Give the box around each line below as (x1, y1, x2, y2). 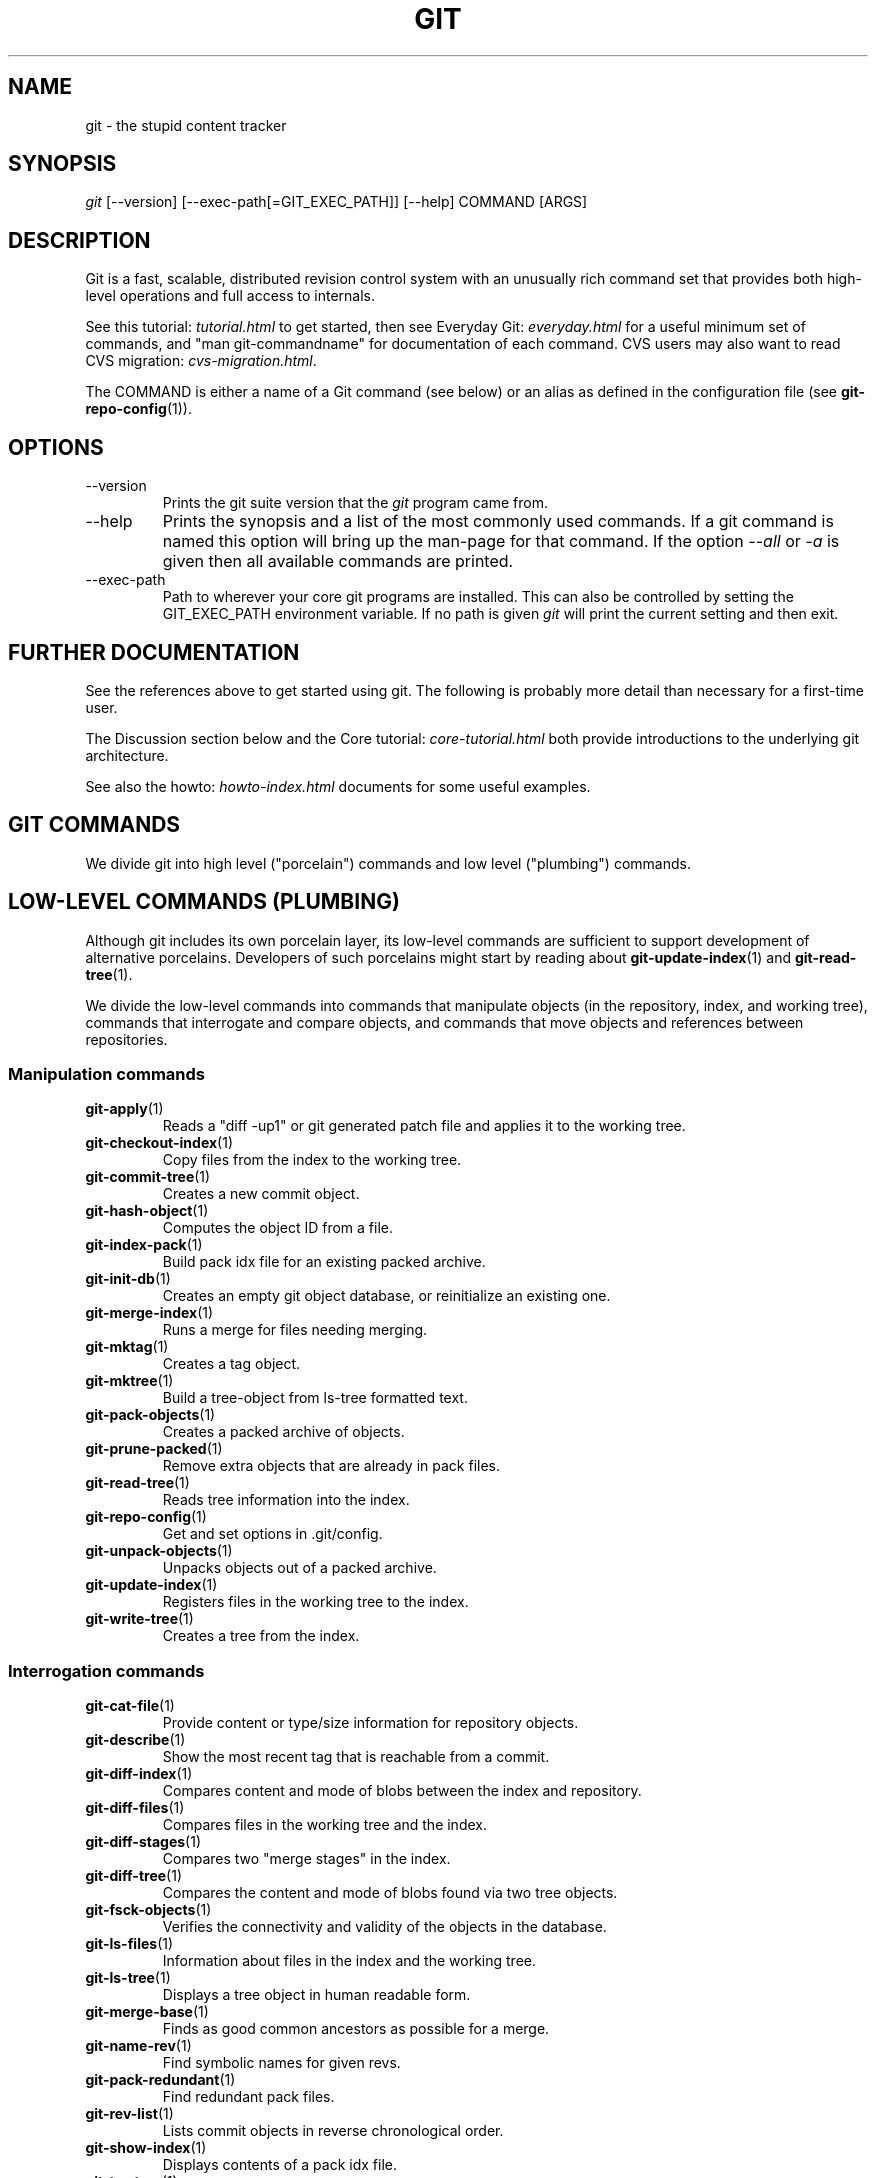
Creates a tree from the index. (162, 1627, 360, 1645)
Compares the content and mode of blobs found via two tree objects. (162, 1884, 618, 1902)
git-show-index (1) (85, 2139, 207, 2157)
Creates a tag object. (162, 1355, 301, 1373)
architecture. (85, 746, 169, 764)
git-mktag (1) (85, 1338, 169, 1356)
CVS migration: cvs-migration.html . (85, 352, 317, 370)
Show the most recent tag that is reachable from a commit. (162, 1748, 550, 1766)
